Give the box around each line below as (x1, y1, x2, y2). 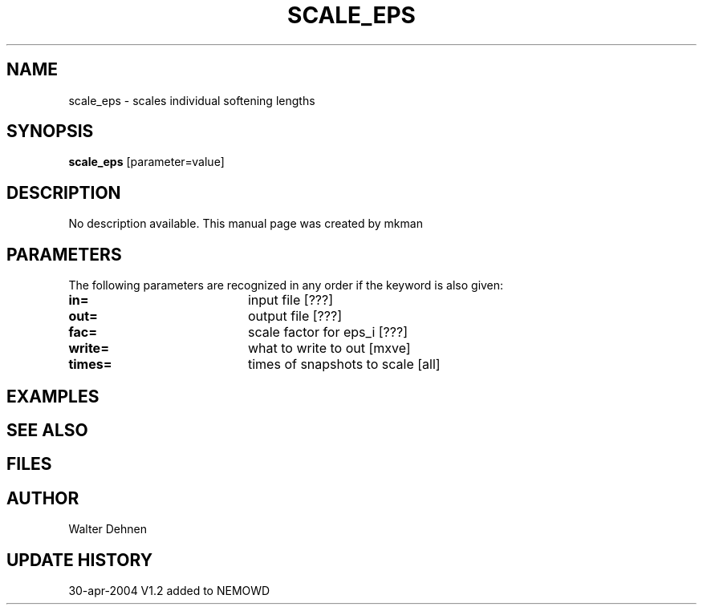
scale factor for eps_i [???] (247, 324, 408, 341)
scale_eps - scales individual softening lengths (68, 93, 315, 107)
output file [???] (247, 308, 342, 325)
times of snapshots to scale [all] (247, 356, 441, 373)
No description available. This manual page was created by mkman (68, 216, 423, 231)
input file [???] (247, 292, 334, 309)
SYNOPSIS (6, 121, 94, 142)
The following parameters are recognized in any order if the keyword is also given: (68, 278, 504, 293)
